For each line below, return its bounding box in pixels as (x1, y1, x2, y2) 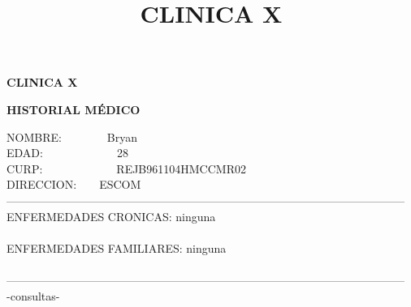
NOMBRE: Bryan (6, 128, 138, 145)
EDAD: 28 (6, 144, 128, 161)
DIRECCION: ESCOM (6, 176, 141, 193)
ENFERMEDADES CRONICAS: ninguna (6, 207, 216, 224)
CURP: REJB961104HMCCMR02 (6, 160, 246, 177)
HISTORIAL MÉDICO (6, 100, 141, 117)
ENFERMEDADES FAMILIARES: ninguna (6, 239, 227, 256)
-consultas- (6, 287, 60, 304)
